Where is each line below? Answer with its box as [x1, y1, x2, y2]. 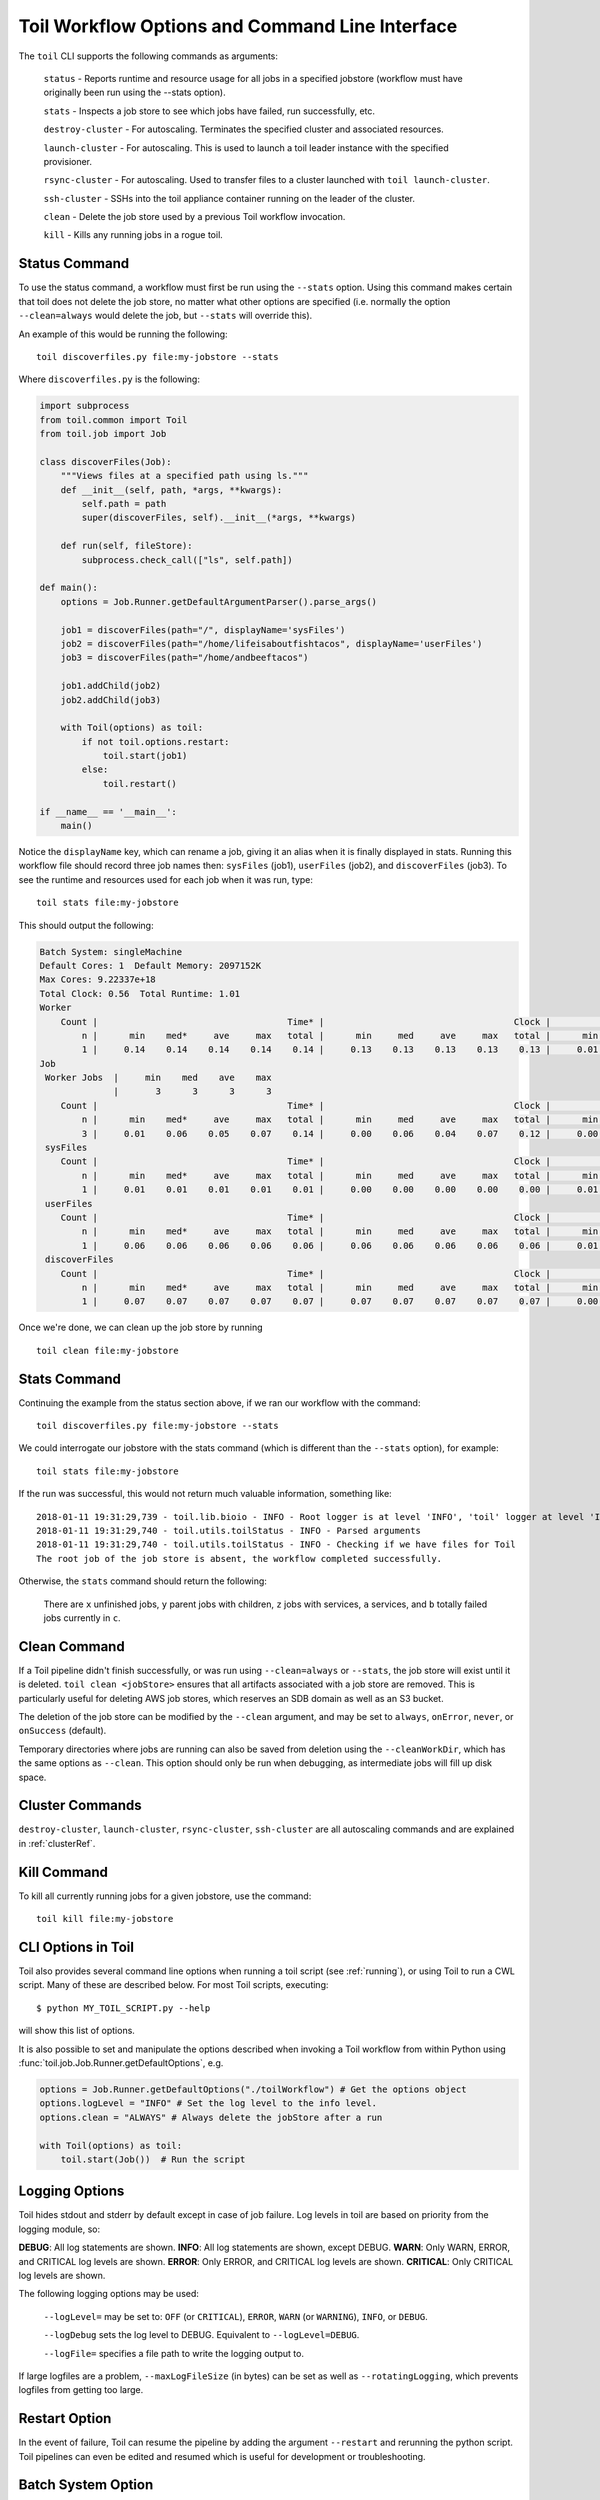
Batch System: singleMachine [39, 946, 183, 957]
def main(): [39, 582, 99, 594]
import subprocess [39, 400, 130, 412]
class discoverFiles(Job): [39, 456, 172, 467]
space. [18, 1771, 47, 1783]
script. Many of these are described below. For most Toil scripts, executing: [18, 1979, 329, 1991]
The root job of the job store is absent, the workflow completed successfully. [36, 1553, 443, 1564]
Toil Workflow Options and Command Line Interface [18, 15, 458, 37]
